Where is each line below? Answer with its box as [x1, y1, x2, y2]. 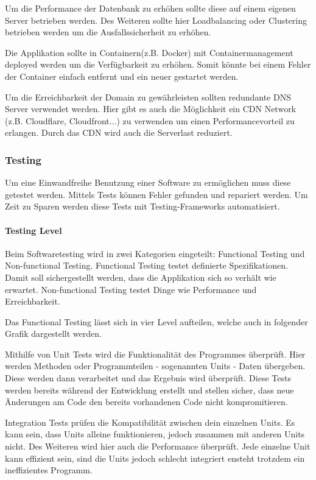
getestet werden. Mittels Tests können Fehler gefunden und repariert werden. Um [5, 188, 308, 200]
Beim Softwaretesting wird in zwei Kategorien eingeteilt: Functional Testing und [5, 247, 305, 259]
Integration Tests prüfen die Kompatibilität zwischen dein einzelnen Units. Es [5, 415, 295, 428]
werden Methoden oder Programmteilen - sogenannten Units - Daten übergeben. [5, 359, 306, 372]
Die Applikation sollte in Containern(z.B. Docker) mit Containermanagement [5, 46, 293, 58]
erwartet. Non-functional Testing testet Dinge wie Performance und [5, 283, 257, 295]
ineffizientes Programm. [5, 464, 93, 476]
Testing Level [5, 224, 62, 236]
